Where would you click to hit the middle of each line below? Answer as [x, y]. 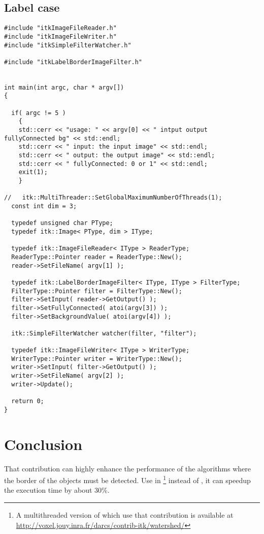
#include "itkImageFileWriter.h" [60, 36]
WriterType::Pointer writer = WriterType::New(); [97, 359]
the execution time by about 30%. [57, 490]
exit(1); [33, 172]
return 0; [28, 401]
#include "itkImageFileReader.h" [60, 28]
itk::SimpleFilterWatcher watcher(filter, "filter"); [104, 333]
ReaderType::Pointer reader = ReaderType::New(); [97, 257]
